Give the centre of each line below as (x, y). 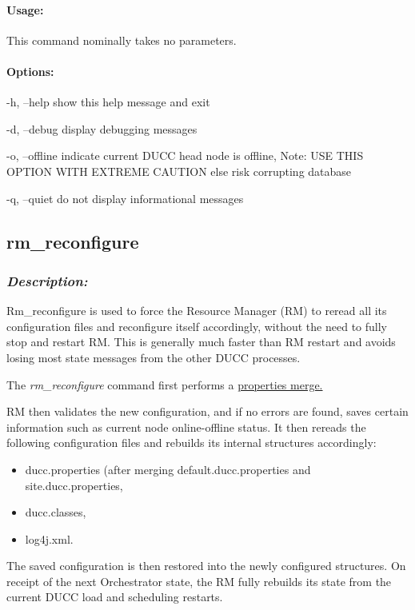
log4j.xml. (49, 538)
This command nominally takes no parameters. (122, 40)
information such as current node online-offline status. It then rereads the (186, 427)
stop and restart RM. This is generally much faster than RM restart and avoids (201, 342)
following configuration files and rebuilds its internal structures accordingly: (192, 443)
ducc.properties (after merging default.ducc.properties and (168, 469)
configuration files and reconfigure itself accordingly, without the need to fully (197, 326)
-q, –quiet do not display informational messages (125, 198)
